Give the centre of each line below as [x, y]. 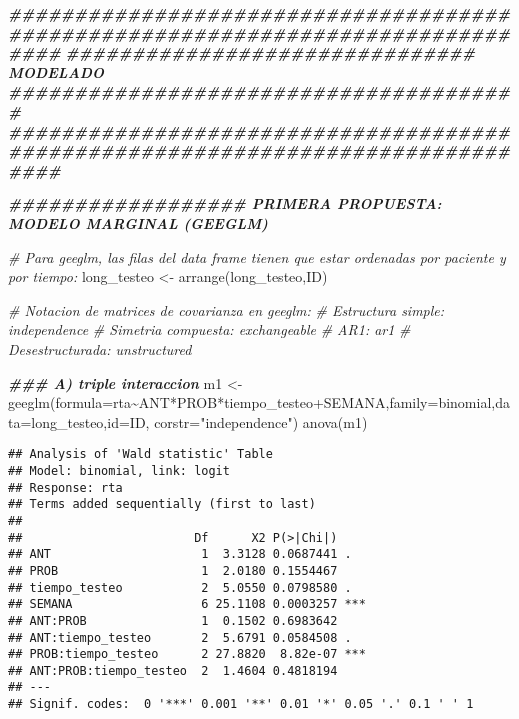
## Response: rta [65, 487]
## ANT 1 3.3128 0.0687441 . [180, 554]
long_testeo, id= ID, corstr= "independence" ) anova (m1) [199, 421]
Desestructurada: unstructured [100, 348]
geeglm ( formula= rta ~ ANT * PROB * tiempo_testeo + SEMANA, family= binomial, [252, 402]
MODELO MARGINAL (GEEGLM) [138, 222]
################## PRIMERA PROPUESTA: [225, 203]
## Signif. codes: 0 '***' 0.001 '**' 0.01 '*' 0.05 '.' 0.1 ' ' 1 [241, 704]
